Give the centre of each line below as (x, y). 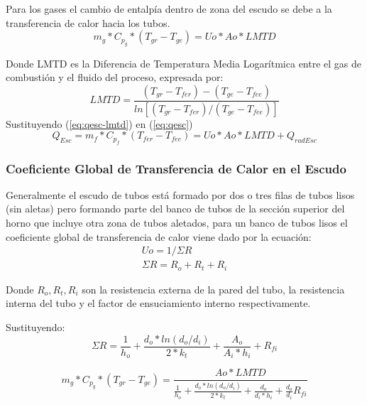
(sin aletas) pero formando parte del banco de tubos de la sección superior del (175, 209)
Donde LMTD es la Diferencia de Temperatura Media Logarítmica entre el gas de (184, 63)
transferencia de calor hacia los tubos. (88, 22)
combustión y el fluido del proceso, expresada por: (115, 77)
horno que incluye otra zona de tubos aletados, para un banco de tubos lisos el (177, 223)
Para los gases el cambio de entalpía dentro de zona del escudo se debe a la (169, 9)
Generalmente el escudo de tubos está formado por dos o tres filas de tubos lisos (180, 194)
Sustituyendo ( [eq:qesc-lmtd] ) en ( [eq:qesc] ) (99, 123)
